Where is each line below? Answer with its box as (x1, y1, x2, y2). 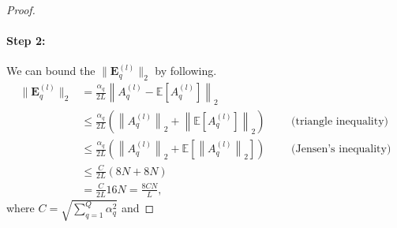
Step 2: (6, 32, 46, 49)
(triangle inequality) (291, 116, 388, 128)
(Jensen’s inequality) (291, 144, 391, 155)
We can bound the (6, 62, 96, 79)
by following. (155, 62, 217, 79)
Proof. (6, 2, 36, 17)
